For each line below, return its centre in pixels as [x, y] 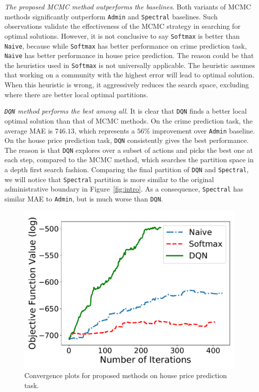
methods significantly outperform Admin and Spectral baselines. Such [111, 16]
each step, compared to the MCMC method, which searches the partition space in [129, 160]
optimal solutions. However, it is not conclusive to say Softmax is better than [122, 35]
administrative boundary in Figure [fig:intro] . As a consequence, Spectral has [124, 189]
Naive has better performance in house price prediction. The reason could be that [129, 55]
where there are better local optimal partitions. [76, 94]
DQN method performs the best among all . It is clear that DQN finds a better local [126, 111]
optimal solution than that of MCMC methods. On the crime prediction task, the [129, 120]
